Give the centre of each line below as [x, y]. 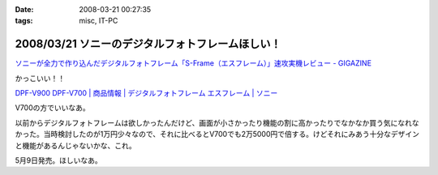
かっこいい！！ [40, 78]
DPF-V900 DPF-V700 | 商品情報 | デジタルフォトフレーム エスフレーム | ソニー [146, 93]
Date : [24, 9]
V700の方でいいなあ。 [53, 108]
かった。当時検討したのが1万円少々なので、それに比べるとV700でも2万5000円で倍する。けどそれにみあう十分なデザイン [217, 134]
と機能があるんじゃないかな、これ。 [76, 145]
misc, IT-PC [99, 21]
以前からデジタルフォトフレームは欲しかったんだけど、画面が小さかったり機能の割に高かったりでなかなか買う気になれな [217, 122]
